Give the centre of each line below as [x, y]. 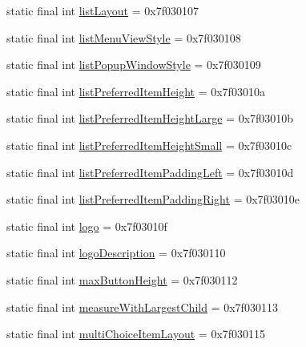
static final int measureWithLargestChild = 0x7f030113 [142, 307]
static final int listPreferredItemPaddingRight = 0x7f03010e [153, 199]
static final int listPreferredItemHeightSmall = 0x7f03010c [149, 145]
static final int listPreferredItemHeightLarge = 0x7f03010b [150, 118]
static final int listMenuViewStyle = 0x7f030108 [124, 37]
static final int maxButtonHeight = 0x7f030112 [122, 279]
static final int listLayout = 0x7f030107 [103, 10]
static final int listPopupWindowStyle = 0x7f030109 [134, 65]
